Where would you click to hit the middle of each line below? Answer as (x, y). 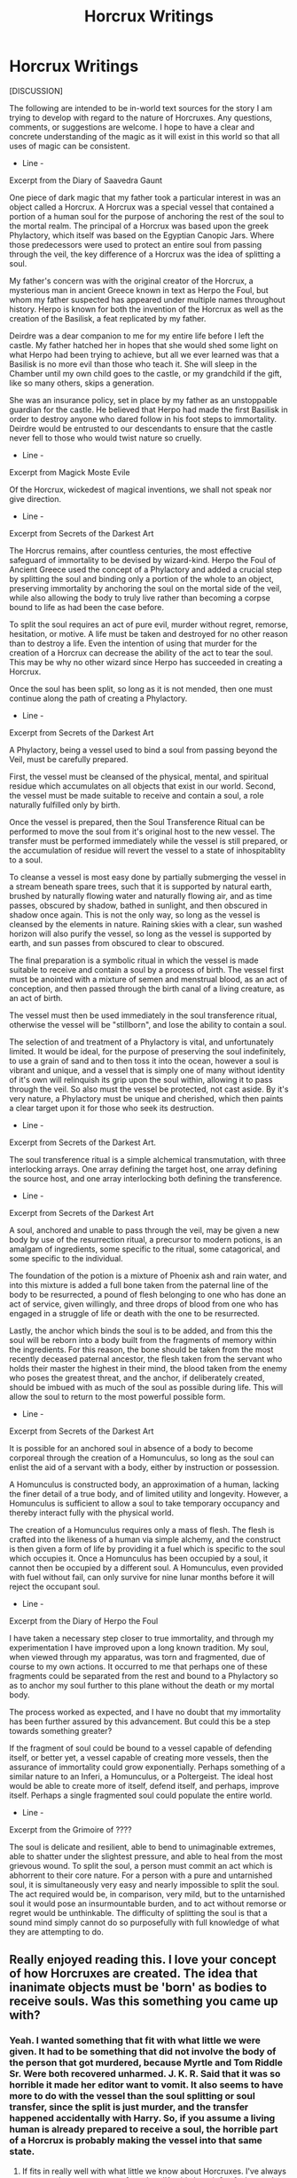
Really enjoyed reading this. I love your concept (143, 1960)
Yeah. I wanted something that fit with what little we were (135, 2040)
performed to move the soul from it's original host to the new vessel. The (142, 831)
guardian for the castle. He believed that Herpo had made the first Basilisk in (148, 409)
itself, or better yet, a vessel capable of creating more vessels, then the (139, 1757)
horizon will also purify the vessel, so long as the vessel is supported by (141, 934)
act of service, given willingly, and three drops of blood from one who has (144, 1304)
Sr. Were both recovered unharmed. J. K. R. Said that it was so (145, 2074)
